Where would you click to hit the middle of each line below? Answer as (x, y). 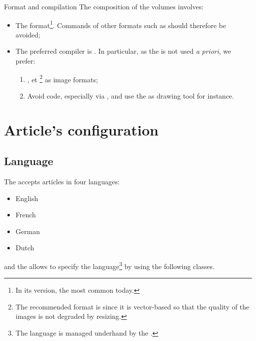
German (28, 231)
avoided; (28, 34)
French (26, 215)
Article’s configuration (81, 129)
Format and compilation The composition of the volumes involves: (104, 6)
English (27, 198)
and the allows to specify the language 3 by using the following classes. (109, 265)
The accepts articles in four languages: (62, 182)
